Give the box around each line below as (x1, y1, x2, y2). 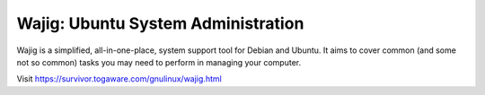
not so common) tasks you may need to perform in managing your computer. (16, 56, 301, 67)
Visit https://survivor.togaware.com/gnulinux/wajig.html (16, 73, 222, 84)
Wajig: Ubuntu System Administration (16, 13, 304, 33)
